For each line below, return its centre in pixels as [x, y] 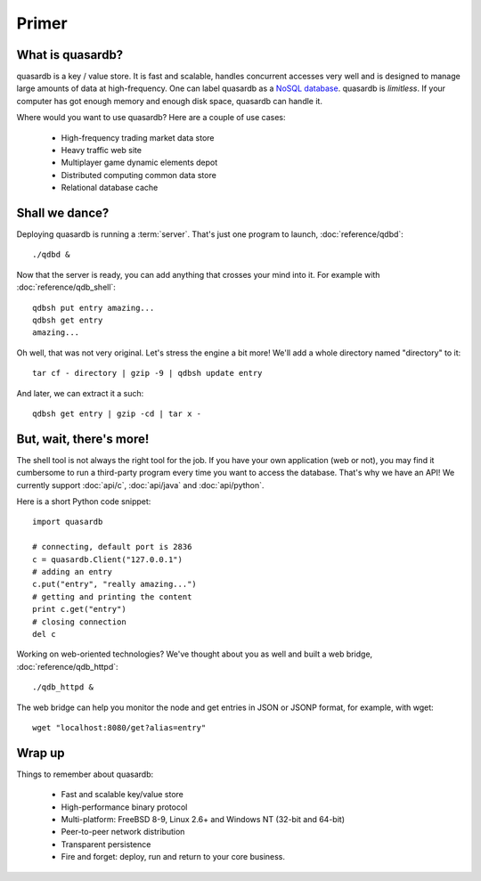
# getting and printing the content [112, 596]
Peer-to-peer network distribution [123, 832]
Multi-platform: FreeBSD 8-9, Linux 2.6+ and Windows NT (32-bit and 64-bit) [203, 820]
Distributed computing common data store [139, 175]
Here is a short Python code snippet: [84, 502]
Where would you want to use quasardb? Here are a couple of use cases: [151, 118]
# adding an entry [73, 572]
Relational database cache [110, 188]
